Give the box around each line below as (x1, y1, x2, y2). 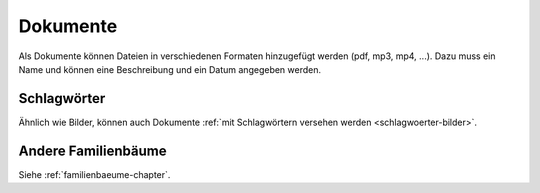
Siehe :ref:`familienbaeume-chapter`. (18, 168, 171, 180)
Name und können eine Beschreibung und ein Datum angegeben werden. (18, 63, 322, 75)
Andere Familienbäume (18, 142, 167, 159)
